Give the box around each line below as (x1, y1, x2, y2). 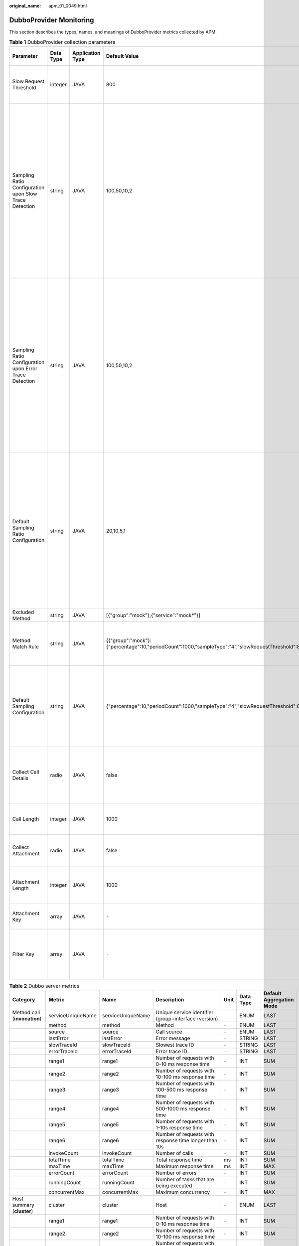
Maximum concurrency (155, 1189, 210, 1196)
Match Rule (12, 643, 39, 650)
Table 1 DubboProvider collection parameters (9, 39, 116, 46)
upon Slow (12, 190, 37, 197)
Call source (155, 1028, 182, 1035)
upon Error (12, 365, 37, 372)
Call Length (12, 815, 39, 822)
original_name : (9, 3, 41, 8)
